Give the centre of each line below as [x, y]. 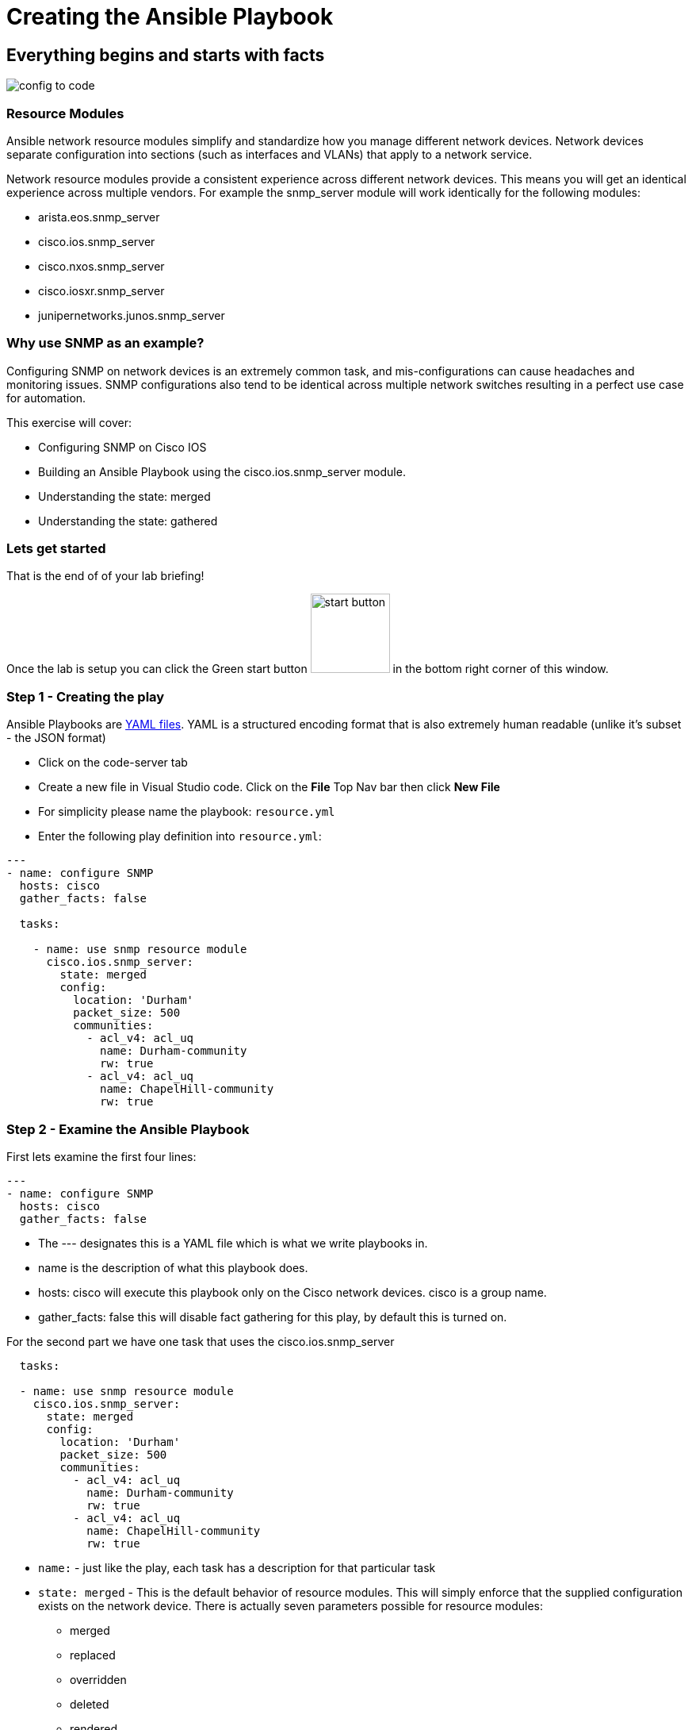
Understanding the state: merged [124, 496]
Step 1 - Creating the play [86, 696]
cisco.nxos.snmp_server [101, 266]
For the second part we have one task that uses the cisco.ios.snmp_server [201, 1341]
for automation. [46, 398]
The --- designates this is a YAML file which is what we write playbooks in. [233, 1243]
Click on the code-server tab [113, 763]
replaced [93, 1655]
